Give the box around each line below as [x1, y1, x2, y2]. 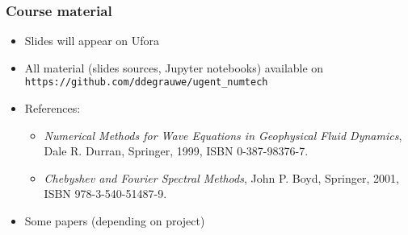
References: [24, 100, 81, 117]
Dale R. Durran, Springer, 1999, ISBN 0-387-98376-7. [44, 142, 309, 159]
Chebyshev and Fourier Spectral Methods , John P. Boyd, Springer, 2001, [44, 169, 399, 186]
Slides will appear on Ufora [24, 32, 160, 49]
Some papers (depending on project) [24, 212, 205, 229]
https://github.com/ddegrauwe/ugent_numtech [24, 76, 268, 89]
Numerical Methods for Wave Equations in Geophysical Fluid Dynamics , [44, 126, 402, 143]
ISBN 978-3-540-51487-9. [44, 185, 167, 202]
